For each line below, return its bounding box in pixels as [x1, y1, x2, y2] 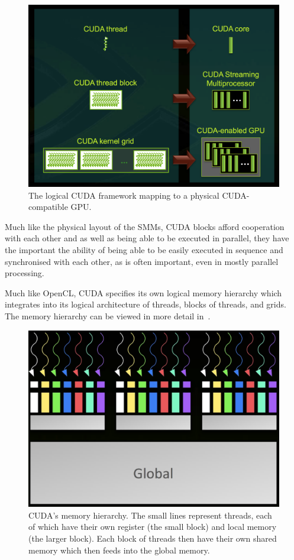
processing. [5, 267, 44, 279]
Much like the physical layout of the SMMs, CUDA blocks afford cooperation [5, 220, 285, 232]
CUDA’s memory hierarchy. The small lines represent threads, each [28, 509, 272, 521]
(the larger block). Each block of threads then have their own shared [28, 532, 277, 544]
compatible [28, 200, 68, 213]
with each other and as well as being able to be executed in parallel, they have [5, 232, 289, 244]
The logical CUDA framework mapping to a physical [28, 189, 219, 201]
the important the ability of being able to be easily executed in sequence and [5, 244, 283, 256]
